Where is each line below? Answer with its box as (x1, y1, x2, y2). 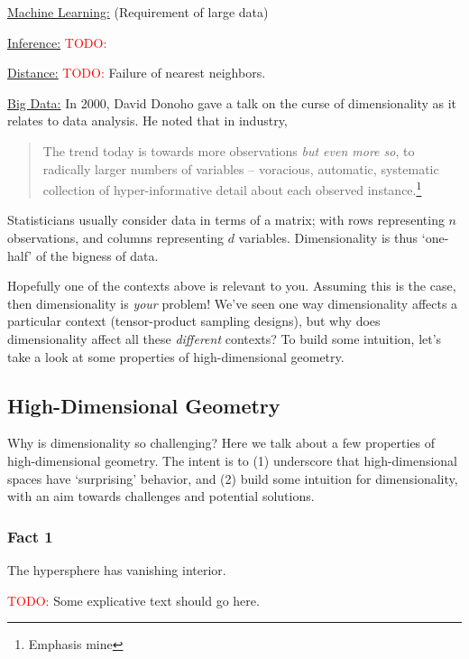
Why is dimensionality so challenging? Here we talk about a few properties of (7, 433, 436, 452)
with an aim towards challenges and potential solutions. (7, 487, 315, 506)
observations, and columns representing (7, 228, 224, 246)
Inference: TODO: (7, 32, 107, 51)
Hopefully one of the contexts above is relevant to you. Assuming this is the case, (7, 276, 456, 295)
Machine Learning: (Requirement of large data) (7, 3, 269, 21)
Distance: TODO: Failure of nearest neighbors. (7, 63, 266, 82)
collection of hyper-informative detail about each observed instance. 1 (42, 178, 422, 199)
